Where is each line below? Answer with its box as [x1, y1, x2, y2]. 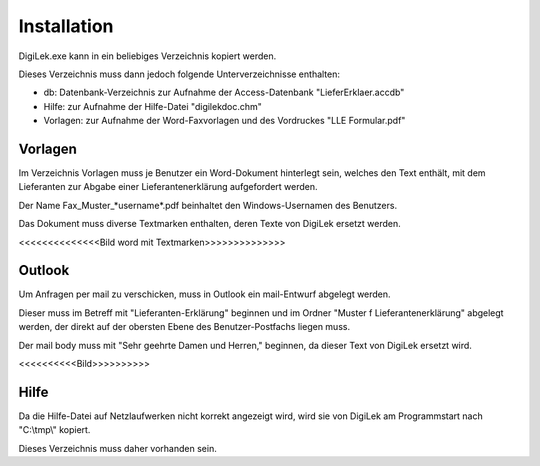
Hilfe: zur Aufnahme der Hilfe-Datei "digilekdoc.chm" [43, 100, 262, 112]
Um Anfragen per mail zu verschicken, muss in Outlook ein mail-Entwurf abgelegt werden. [18, 288, 391, 300]
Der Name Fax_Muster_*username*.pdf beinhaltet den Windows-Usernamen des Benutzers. [18, 199, 398, 211]
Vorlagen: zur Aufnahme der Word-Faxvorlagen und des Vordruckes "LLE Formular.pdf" [43, 115, 406, 127]
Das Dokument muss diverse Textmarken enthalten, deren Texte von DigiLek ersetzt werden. [18, 218, 401, 230]
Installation [18, 15, 114, 37]
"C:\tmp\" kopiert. [18, 424, 91, 436]
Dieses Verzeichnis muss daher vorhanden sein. [18, 442, 217, 454]
